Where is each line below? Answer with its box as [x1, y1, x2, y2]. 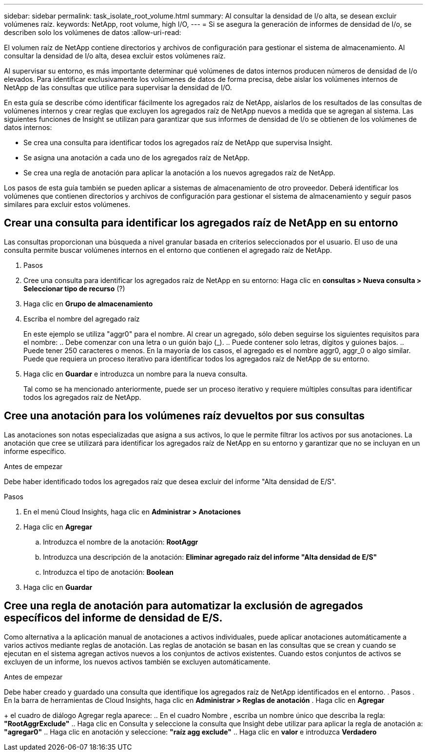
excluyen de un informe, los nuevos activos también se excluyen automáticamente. [4, 657, 271, 666]
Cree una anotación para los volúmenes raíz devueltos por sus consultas [4, 410, 365, 422]
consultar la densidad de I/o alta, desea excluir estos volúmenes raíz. [4, 52, 226, 60]
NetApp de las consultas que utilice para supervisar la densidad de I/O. [4, 83, 232, 92]
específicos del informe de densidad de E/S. [4, 612, 223, 624]
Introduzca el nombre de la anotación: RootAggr [43, 537, 198, 546]
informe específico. [4, 447, 66, 455]
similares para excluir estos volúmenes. [4, 200, 130, 208]
